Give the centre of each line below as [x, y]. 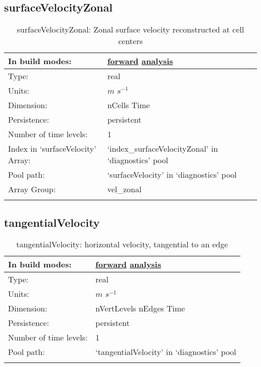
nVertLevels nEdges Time [140, 308]
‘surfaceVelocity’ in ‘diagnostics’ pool [172, 175]
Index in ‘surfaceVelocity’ [52, 149]
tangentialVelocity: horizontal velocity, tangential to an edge [122, 244]
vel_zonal [124, 189]
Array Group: [32, 189]
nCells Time [128, 105]
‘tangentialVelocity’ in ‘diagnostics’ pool [166, 352]
